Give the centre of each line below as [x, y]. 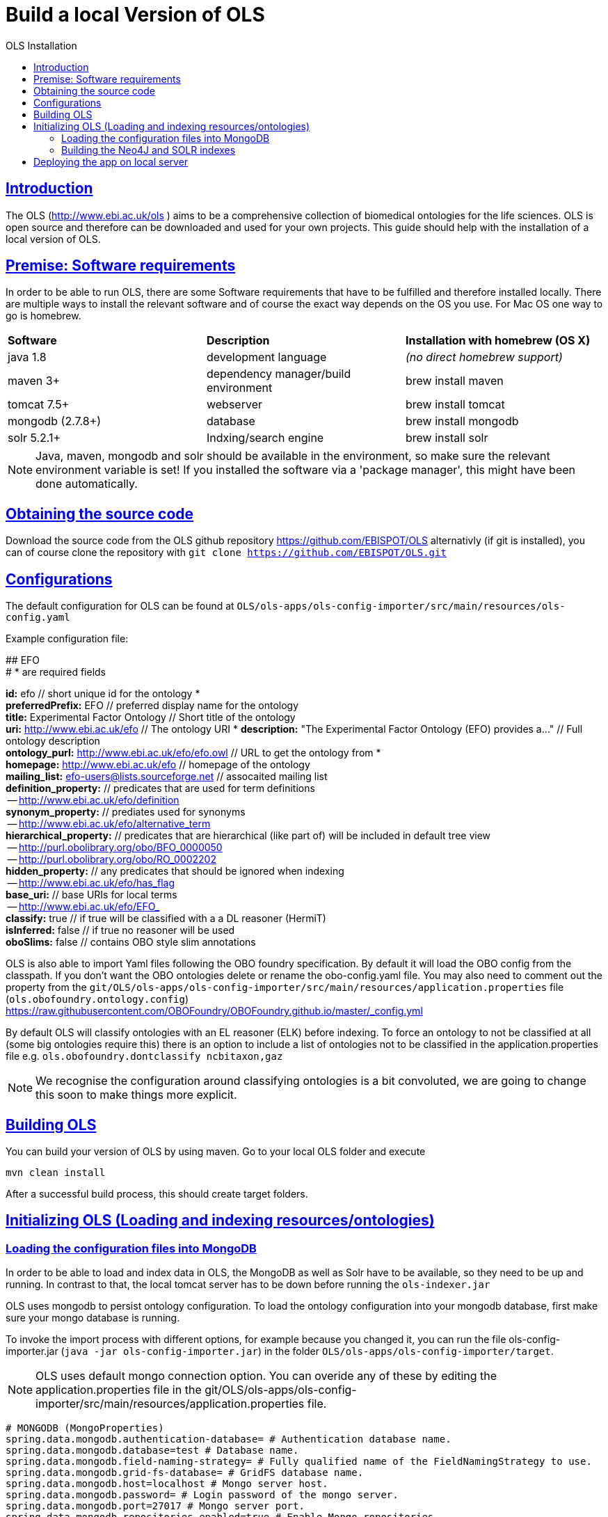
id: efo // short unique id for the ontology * [103, 694]
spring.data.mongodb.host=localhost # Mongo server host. [167, 1484]
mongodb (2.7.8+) [55, 421]
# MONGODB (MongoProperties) [85, 1428]
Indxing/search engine [265, 438]
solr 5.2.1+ [34, 438]
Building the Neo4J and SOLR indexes [149, 150]
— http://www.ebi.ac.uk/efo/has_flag [91, 883]
